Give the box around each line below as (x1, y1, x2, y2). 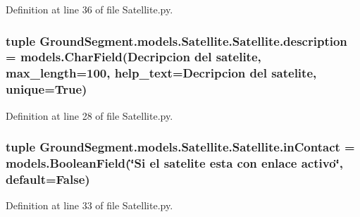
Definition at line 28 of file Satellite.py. (6, 108, 173, 123)
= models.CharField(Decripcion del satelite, (6, 48, 261, 66)
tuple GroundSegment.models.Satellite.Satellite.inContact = (6, 138, 355, 156)
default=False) (6, 170, 90, 187)
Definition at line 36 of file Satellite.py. (6, 2, 173, 16)
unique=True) (6, 80, 87, 98)
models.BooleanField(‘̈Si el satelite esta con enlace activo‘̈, (6, 154, 344, 172)
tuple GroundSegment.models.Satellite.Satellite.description (6, 32, 347, 49)
